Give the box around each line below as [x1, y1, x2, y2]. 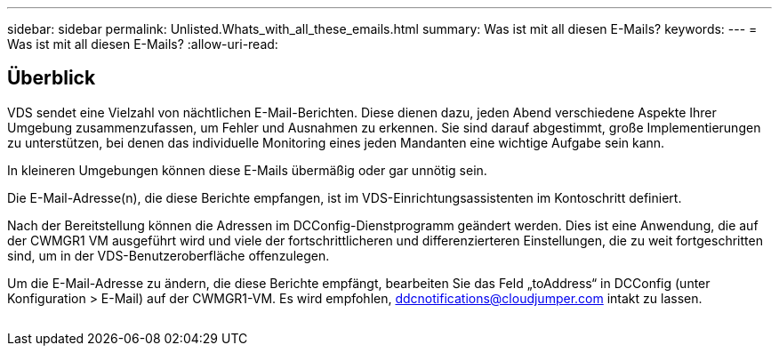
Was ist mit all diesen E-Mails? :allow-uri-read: [7, 36, 278, 52]
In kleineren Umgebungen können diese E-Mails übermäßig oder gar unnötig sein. [7, 162, 487, 178]
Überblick [7, 67, 96, 90]
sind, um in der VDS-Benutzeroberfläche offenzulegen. [7, 247, 330, 263]
